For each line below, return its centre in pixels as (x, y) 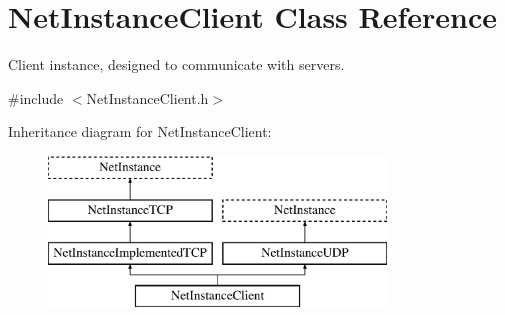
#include (36, 97)
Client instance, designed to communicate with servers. (176, 64)
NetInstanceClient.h (147, 97)
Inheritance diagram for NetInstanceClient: (140, 131)
